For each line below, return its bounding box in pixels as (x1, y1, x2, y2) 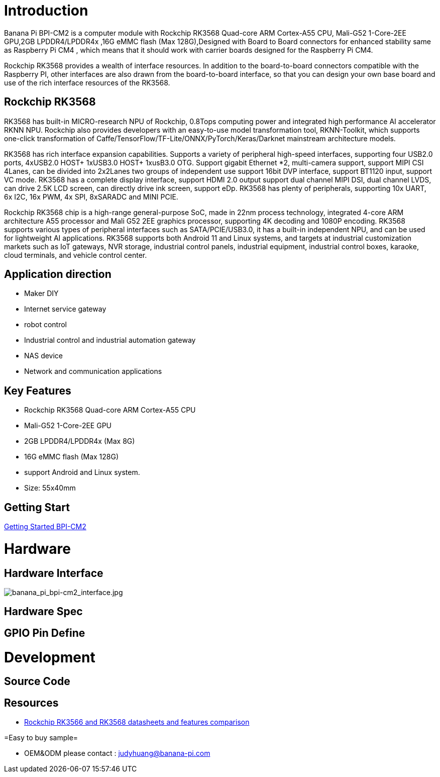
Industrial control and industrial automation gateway (24, 336, 196, 345)
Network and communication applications (24, 367, 162, 376)
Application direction (4, 268, 112, 281)
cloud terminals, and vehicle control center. (4, 250, 147, 259)
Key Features (4, 384, 71, 397)
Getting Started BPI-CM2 (4, 522, 86, 531)
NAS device (24, 351, 63, 360)
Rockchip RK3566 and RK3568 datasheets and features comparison (24, 718, 250, 727)
